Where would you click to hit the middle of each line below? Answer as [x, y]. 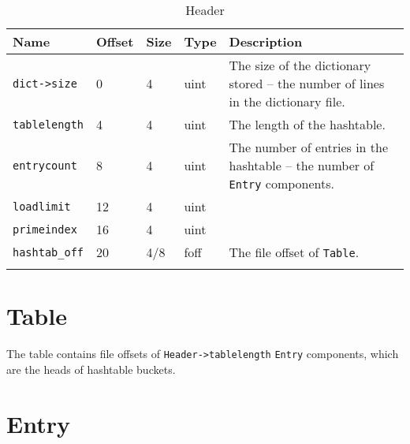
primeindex [45, 229]
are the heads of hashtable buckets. [91, 369]
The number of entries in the [309, 147]
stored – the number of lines [307, 83]
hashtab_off [48, 252]
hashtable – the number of [302, 165]
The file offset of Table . [294, 252]
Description [266, 41]
